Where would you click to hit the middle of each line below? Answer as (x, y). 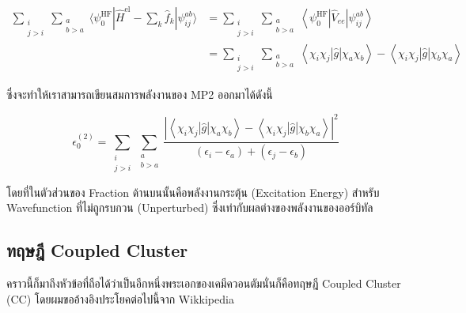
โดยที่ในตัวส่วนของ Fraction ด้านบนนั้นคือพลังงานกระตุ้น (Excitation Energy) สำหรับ (193, 192)
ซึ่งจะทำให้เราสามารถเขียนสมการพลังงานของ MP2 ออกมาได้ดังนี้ (140, 94)
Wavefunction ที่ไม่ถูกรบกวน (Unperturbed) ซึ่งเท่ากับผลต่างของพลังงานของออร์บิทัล (190, 207)
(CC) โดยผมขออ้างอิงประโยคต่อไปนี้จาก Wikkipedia (120, 298)
